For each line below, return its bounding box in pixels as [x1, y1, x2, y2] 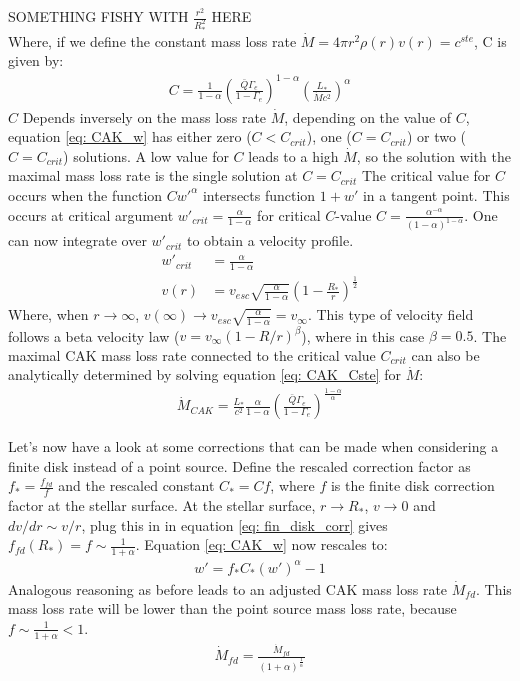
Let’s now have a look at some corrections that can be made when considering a [8, 436, 499, 457]
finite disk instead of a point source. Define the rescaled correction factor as [8, 455, 471, 476]
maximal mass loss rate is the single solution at [8, 165, 298, 186]
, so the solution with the [356, 145, 511, 166]
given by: [8, 50, 64, 71]
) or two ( [406, 126, 467, 147]
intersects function [202, 184, 316, 205]
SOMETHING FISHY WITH [8, 6, 189, 26]
